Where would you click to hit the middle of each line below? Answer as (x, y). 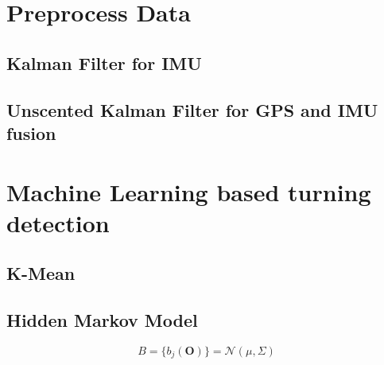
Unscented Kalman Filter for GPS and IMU (192, 109)
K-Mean (41, 273)
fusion (31, 132)
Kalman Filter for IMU (104, 62)
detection (58, 222)
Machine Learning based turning (189, 191)
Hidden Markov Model (102, 320)
